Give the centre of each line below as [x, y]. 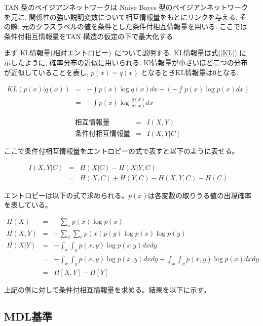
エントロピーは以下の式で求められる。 [66, 195]
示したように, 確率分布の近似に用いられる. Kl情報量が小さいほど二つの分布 [126, 62]
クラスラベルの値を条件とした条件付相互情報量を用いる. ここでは [141, 26]
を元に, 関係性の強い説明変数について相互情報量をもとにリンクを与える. [121, 17]
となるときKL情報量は [177, 72]
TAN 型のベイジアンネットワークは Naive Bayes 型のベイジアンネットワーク [126, 7]
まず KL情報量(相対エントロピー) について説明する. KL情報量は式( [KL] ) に [125, 53]
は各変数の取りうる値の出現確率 [200, 195]
